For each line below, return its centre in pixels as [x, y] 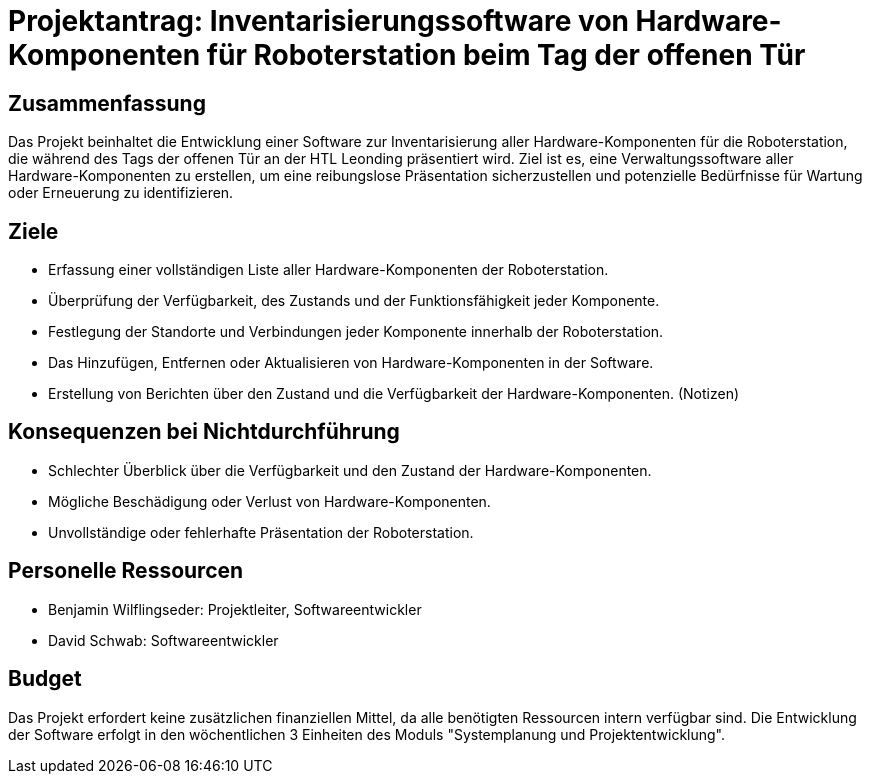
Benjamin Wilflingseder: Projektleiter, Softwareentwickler [235, 609]
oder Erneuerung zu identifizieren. [121, 193]
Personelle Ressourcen [126, 571]
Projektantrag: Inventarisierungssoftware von [318, 21]
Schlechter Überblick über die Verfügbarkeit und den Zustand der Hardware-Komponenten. [350, 470]
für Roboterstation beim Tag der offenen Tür [506, 55]
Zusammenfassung [107, 103]
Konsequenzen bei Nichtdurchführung [204, 432]
